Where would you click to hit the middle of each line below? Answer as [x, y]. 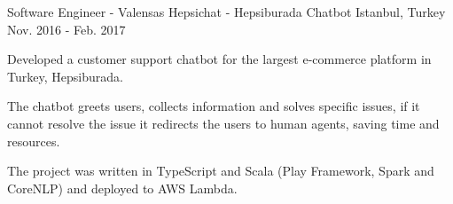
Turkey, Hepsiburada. [65, 76]
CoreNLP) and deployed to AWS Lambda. [122, 188]
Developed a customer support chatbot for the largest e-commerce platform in [219, 59]
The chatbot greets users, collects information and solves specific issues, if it [214, 106]
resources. [34, 141]
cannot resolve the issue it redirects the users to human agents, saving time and [223, 123]
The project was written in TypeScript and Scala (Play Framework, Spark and [221, 171]
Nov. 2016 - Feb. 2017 [66, 29]
